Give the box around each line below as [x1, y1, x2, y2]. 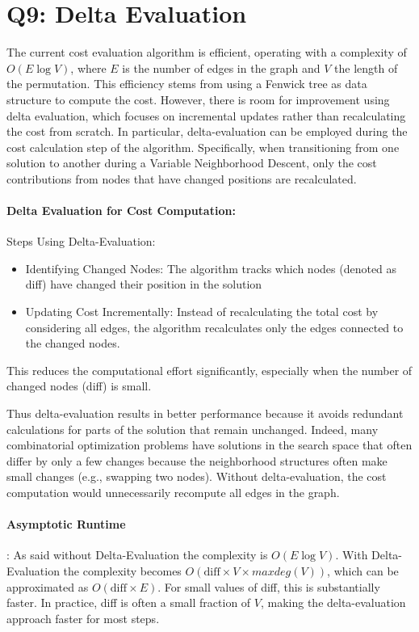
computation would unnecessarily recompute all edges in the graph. [6, 483, 340, 500]
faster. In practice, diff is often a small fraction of [6, 594, 251, 611]
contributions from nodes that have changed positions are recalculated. [6, 170, 357, 187]
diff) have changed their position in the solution [25, 276, 262, 293]
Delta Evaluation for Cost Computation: [6, 202, 236, 219]
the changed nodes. [25, 335, 120, 352]
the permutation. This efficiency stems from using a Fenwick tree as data [6, 75, 367, 92]
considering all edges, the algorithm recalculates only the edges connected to [25, 318, 404, 335]
